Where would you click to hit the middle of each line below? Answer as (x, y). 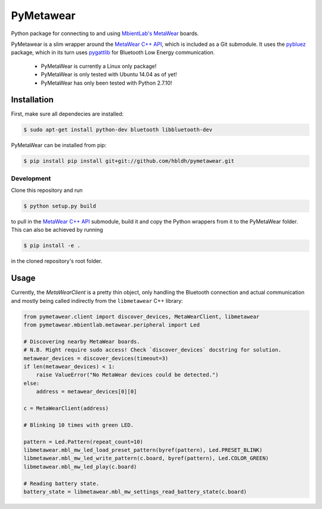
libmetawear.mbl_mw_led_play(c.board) (80, 467)
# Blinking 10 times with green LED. (79, 425)
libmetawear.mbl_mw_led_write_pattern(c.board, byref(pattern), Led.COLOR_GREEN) (146, 458)
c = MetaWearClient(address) (66, 408)
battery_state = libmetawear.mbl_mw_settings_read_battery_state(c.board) (135, 491)
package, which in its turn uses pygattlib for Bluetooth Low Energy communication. (113, 52)
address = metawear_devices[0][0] (86, 392)
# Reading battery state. (61, 483)
